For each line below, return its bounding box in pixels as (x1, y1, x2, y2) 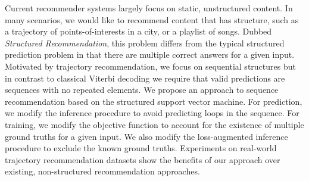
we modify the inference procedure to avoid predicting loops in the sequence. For (5, 107, 299, 119)
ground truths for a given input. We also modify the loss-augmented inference (5, 130, 288, 142)
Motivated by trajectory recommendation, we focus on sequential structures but (5, 60, 296, 72)
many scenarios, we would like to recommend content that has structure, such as (5, 13, 299, 26)
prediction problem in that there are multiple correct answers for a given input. (5, 48, 295, 61)
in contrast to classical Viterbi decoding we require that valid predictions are (5, 71, 285, 84)
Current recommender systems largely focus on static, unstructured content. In (5, 2, 293, 14)
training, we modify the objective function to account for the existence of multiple (5, 118, 304, 130)
